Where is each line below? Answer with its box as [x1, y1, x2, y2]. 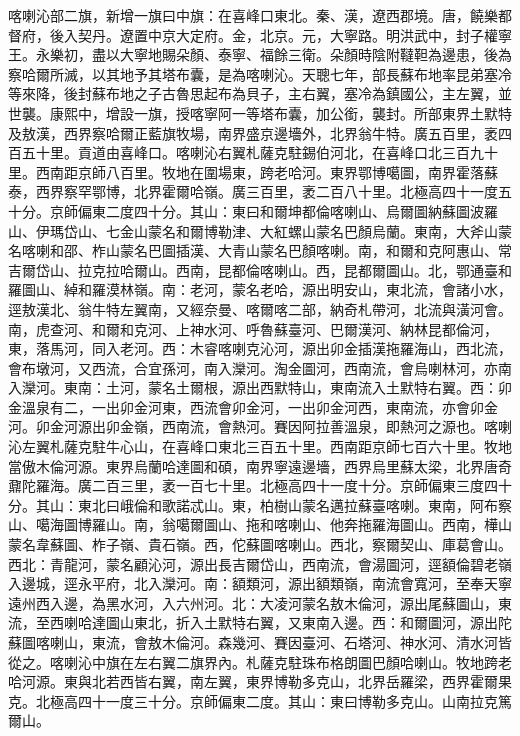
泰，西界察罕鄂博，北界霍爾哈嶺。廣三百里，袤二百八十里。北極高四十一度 [8, 181, 498, 202]
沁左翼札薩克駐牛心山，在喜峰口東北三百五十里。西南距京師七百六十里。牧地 [8, 436, 512, 457]
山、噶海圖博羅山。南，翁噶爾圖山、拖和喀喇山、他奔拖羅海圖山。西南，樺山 [8, 514, 512, 535]
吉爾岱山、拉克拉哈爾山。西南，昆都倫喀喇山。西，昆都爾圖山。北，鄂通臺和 [8, 259, 512, 280]
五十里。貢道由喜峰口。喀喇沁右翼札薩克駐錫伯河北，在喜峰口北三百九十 [21, 142, 498, 163]
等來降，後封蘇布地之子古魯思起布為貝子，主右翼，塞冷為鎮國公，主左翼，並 [8, 83, 512, 104]
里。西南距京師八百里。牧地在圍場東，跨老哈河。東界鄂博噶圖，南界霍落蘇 [8, 161, 498, 182]
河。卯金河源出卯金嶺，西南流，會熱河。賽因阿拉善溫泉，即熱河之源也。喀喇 [8, 416, 512, 437]
